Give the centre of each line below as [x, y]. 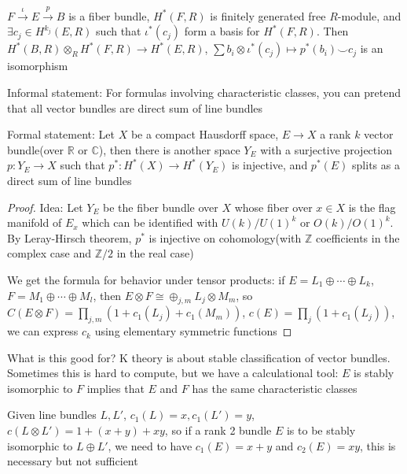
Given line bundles [52, 415]
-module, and [369, 15]
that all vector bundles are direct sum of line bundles [135, 107]
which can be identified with [150, 222]
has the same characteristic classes [275, 388]
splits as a [376, 165]
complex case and [49, 253]
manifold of [35, 222]
